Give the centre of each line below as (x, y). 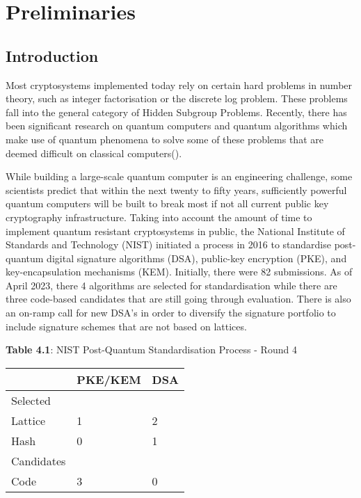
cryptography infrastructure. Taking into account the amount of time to (159, 217)
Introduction (52, 55)
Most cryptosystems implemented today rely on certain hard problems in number (179, 85)
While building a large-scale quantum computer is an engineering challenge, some (179, 176)
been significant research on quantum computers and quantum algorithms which (177, 126)
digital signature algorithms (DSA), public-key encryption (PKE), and (197, 258)
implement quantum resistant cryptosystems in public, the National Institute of (175, 231)
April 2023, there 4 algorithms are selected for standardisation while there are (171, 285)
